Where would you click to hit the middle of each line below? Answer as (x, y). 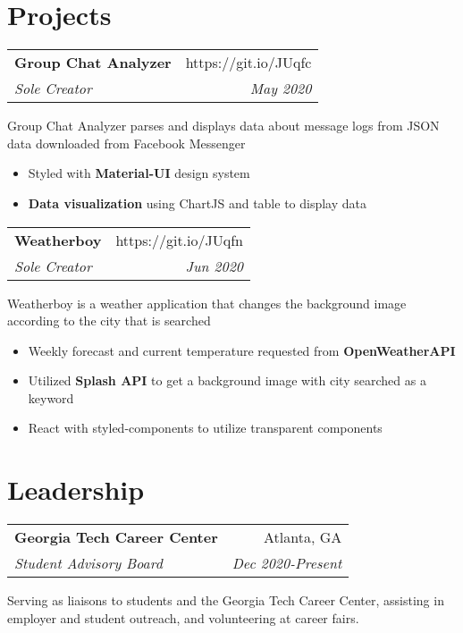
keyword (51, 397)
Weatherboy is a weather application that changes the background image (207, 303)
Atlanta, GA (303, 537)
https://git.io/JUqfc (248, 63)
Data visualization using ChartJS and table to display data (198, 203)
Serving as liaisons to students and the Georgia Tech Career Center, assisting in (226, 600)
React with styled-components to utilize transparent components (205, 428)
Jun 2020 (214, 266)
